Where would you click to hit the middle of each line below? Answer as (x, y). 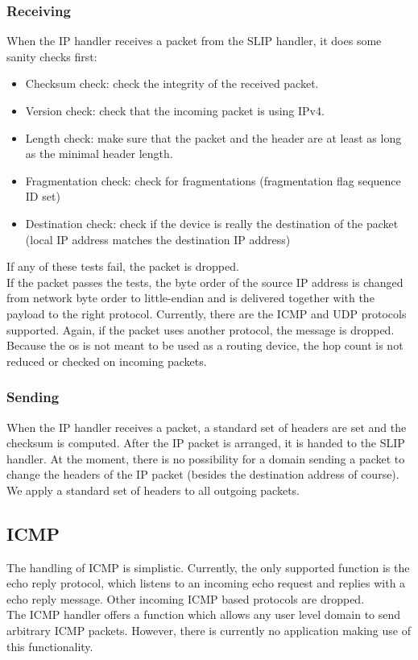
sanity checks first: (52, 56)
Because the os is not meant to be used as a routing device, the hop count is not (205, 345)
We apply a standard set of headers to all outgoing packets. (153, 490)
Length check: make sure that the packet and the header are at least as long (213, 137)
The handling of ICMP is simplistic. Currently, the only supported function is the (208, 567)
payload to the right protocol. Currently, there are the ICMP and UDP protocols (207, 313)
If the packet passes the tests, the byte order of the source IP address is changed (205, 282)
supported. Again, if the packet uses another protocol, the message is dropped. (201, 329)
